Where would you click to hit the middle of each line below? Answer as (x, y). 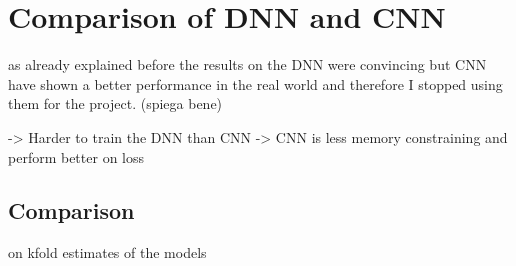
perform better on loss (76, 156)
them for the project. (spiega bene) (115, 103)
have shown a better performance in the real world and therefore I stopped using (255, 83)
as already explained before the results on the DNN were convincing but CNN (247, 64)
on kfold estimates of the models (107, 252)
